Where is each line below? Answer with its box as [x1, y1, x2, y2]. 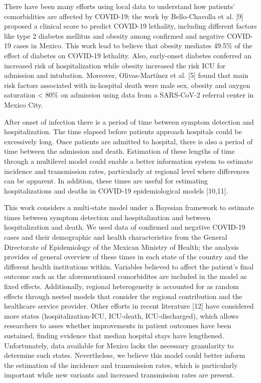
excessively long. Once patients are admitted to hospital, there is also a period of [4, 136, 253, 146]
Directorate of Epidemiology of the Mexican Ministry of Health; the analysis [4, 241, 239, 252]
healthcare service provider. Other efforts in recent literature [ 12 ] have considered [4, 301, 254, 311]
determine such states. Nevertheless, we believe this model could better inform [4, 350, 245, 360]
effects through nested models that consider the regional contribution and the [4, 291, 242, 301]
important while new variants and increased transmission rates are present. [4, 369, 235, 380]
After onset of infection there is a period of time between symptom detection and [4, 116, 254, 127]
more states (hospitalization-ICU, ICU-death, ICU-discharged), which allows [4, 310, 239, 321]
